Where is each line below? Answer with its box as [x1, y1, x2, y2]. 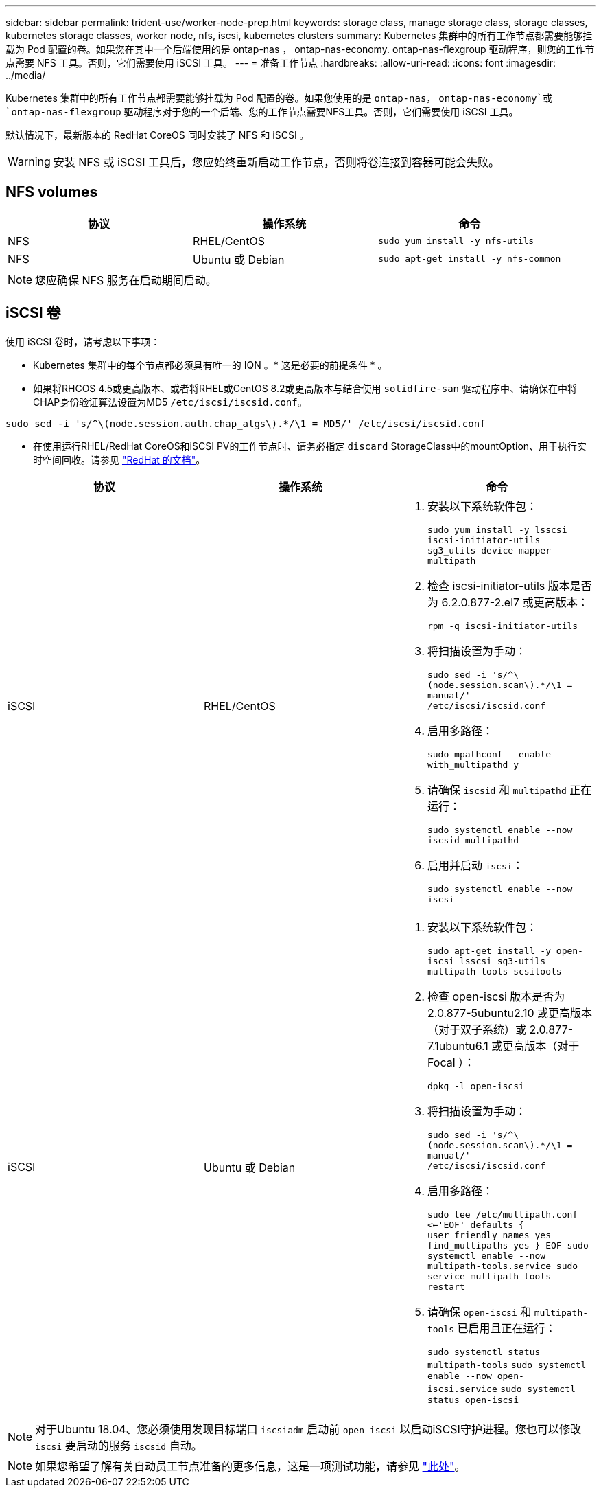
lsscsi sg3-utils [459, 955, 546, 966]
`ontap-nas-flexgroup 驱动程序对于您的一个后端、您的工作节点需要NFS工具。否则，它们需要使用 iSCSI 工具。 [5, 106, 519, 117]
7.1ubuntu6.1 [427, 1038, 488, 1053]
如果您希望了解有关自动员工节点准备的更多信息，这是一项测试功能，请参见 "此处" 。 [35, 1459, 466, 1473]
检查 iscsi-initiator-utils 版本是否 [427, 578, 592, 593]
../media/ [5, 69, 46, 81]
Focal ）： [427, 1055, 475, 1069]
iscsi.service [427, 1383, 497, 1394]
